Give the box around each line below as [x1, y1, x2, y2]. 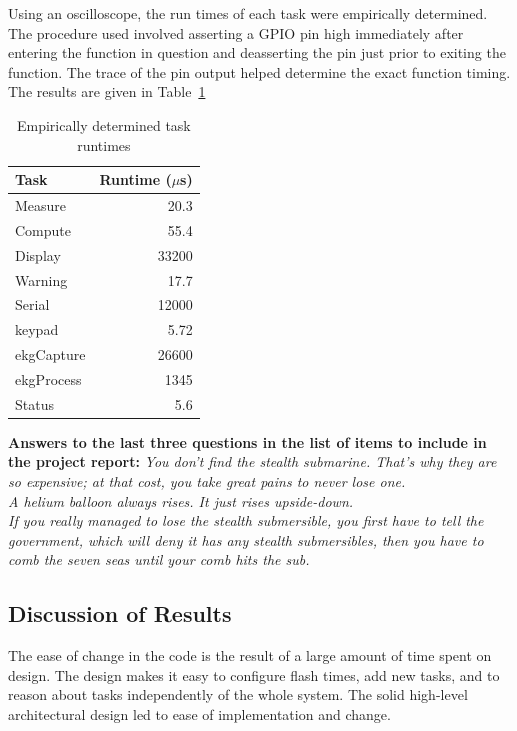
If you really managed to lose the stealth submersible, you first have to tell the [8, 510, 484, 531]
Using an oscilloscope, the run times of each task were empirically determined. [8, 3, 488, 23]
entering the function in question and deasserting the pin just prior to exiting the [8, 42, 506, 63]
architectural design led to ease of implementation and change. [8, 703, 391, 724]
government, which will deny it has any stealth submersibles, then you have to [8, 529, 484, 550]
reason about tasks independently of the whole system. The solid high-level [8, 684, 468, 705]
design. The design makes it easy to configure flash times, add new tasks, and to [8, 664, 500, 685]
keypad [15, 319, 59, 340]
